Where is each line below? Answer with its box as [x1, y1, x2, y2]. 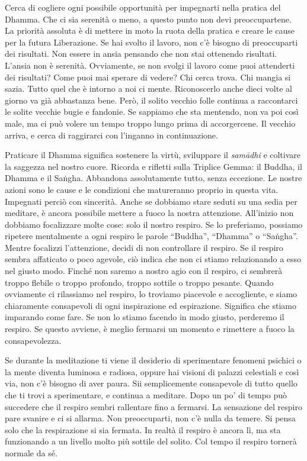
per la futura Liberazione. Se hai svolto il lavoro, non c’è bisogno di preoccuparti [5, 36, 298, 48]
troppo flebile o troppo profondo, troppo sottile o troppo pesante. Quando [5, 276, 274, 288]
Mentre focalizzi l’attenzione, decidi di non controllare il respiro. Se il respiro [5, 241, 283, 253]
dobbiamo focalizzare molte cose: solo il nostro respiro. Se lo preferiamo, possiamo [5, 218, 303, 230]
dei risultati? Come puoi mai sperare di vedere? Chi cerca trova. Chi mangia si [5, 70, 291, 83]
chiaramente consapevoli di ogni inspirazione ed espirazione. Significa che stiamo [5, 299, 296, 311]
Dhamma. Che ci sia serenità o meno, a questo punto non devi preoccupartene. [5, 12, 292, 25]
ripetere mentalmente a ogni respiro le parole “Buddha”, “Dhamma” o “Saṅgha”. [5, 230, 298, 242]
